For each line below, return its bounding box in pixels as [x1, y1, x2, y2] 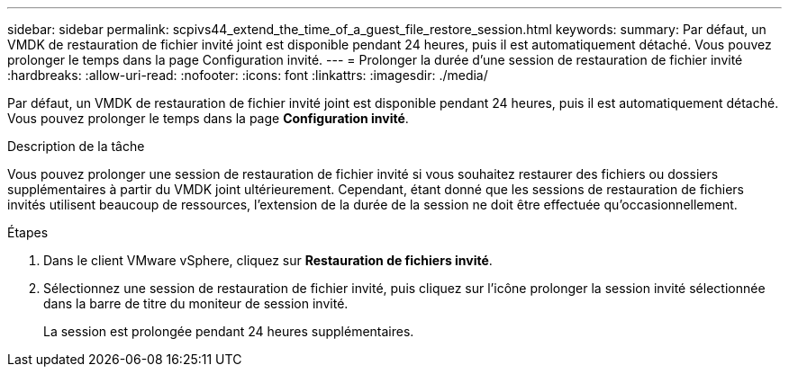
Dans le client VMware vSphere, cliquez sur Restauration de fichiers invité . [43, 253, 493, 268]
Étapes [7, 225, 49, 240]
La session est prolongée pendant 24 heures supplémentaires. [43, 324, 414, 339]
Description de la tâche [7, 138, 145, 154]
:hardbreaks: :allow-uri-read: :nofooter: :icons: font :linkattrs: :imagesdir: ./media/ [7, 67, 488, 83]
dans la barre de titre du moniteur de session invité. [43, 296, 349, 311]
